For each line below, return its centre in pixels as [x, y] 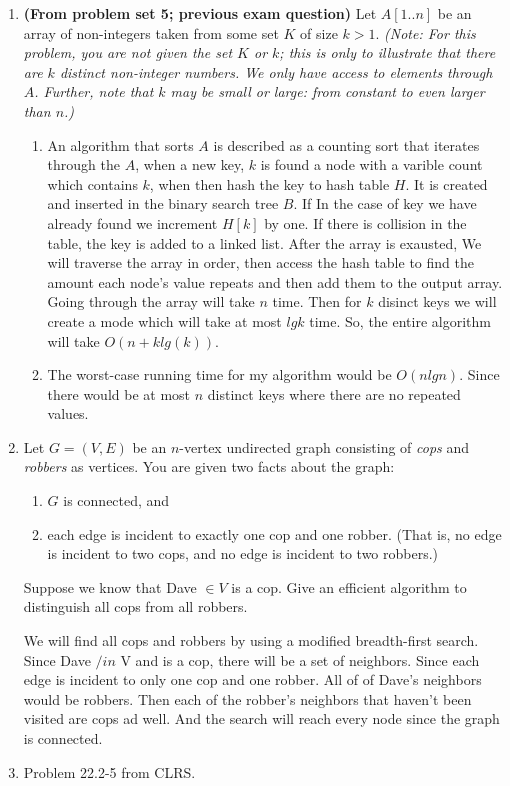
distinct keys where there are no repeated [334, 393]
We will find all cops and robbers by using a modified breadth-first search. [251, 640]
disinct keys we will [437, 301]
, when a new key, [190, 164]
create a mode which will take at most [164, 320]
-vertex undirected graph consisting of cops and [324, 446]
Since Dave [57, 659]
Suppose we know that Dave [110, 586]
